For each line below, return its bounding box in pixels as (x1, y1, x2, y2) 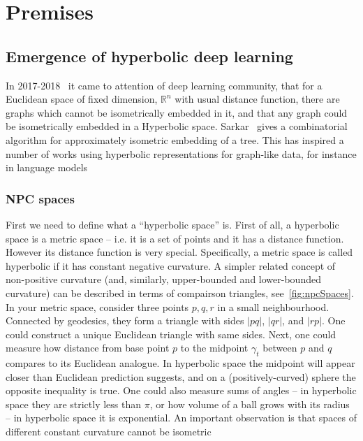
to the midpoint (180, 340, 249, 355)
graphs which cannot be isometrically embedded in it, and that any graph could (6, 105, 348, 120)
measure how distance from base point (6, 340, 170, 355)
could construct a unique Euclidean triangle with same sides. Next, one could (6, 326, 336, 341)
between (262, 340, 297, 355)
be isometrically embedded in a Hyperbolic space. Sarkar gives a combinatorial (6, 119, 348, 133)
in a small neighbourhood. (217, 299, 329, 314)
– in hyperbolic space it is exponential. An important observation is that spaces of (6, 410, 357, 425)
